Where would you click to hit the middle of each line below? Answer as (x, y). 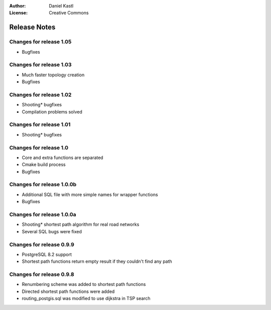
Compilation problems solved (52, 112)
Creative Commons (69, 13)
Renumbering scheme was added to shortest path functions (84, 284)
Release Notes (32, 27)
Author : (18, 6)
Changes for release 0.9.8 (42, 274)
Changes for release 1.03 (41, 65)
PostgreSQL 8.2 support (47, 254)
